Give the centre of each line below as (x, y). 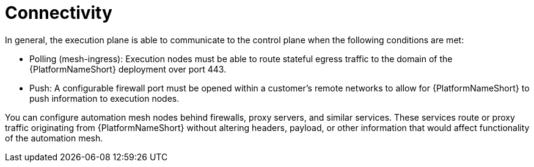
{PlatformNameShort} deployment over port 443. (128, 69)
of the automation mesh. (54, 138)
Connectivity (59, 13)
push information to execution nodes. (104, 98)
